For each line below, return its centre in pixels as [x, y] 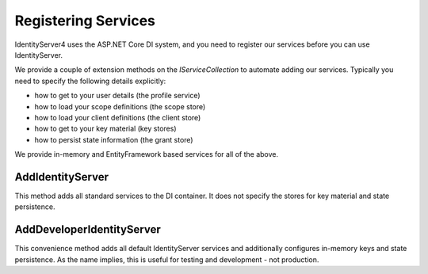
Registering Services [85, 21]
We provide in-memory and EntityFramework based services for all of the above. [147, 154]
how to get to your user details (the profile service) [118, 96]
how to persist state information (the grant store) [114, 139]
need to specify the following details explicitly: [90, 81]
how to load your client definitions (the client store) [118, 117]
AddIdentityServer [61, 177]
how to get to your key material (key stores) [105, 129]
